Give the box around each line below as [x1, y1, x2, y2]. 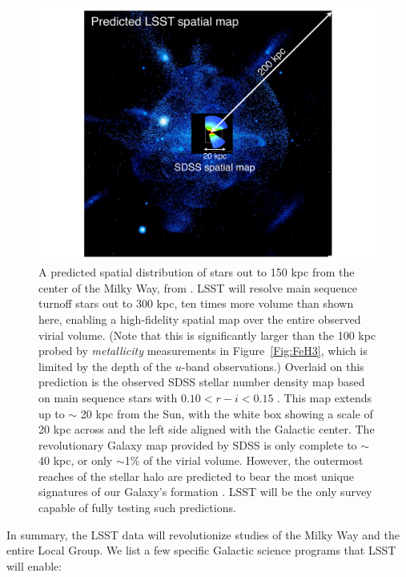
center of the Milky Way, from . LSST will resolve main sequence [38, 279, 357, 296]
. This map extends [277, 389, 372, 406]
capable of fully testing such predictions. [38, 499, 236, 516]
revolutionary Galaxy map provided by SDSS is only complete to [38, 436, 357, 453]
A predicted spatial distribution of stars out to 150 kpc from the [38, 264, 355, 280]
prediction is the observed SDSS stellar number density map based [38, 373, 365, 390]
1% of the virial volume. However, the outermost [124, 452, 364, 469]
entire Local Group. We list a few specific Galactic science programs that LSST [6, 542, 396, 559]
